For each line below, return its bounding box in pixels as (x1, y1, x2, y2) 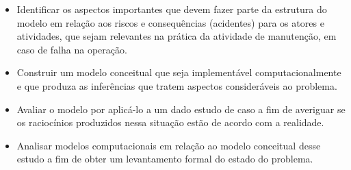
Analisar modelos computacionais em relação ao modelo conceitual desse (16, 138, 321, 152)
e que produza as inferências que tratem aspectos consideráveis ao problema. (16, 78, 337, 93)
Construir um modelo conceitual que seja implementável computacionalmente (16, 65, 341, 80)
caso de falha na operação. (16, 42, 127, 56)
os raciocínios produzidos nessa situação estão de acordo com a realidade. (16, 115, 324, 130)
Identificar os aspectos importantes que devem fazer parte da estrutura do (16, 2, 327, 16)
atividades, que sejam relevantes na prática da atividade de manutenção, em (16, 29, 337, 43)
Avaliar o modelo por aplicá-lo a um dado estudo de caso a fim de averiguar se (16, 101, 346, 116)
